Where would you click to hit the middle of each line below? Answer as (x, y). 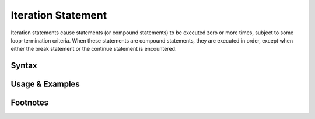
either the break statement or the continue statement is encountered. (94, 49)
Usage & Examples (45, 84)
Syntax (24, 66)
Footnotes (30, 103)
